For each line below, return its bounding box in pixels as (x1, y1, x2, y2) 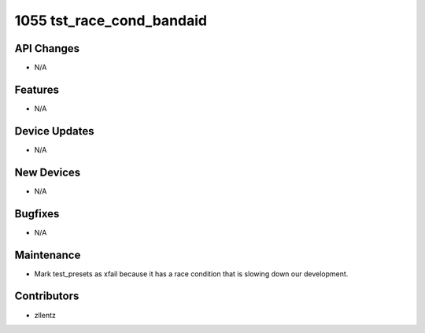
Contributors (14, 290, 79, 303)
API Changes (14, 42, 80, 55)
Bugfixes (14, 207, 60, 220)
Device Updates (14, 124, 94, 138)
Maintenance (14, 248, 81, 261)
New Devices (14, 165, 81, 179)
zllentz (34, 310, 57, 320)
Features (14, 83, 59, 96)
